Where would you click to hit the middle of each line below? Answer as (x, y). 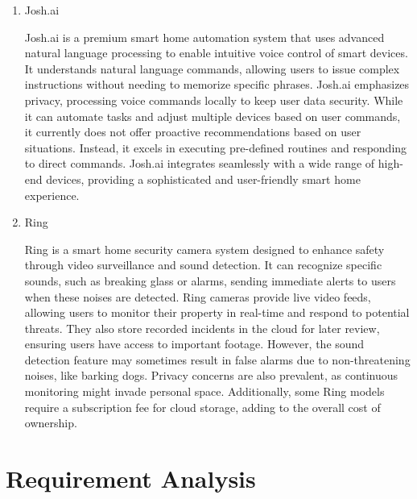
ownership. (51, 423)
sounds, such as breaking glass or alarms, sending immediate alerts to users (210, 280)
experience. (52, 195)
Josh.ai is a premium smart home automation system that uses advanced (204, 37)
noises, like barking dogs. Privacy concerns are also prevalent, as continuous (211, 375)
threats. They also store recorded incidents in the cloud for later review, (202, 328)
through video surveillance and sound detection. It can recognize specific (203, 265)
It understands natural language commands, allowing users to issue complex (212, 68)
